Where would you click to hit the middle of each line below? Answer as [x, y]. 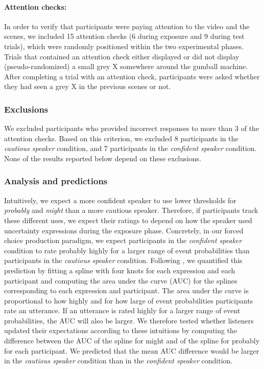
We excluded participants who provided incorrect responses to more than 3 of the [132, 128]
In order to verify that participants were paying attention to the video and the [127, 26]
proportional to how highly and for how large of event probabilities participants [129, 300]
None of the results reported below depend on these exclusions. [103, 158]
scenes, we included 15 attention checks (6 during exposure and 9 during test [124, 36]
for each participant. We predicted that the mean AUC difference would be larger [132, 350]
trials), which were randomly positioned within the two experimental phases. [124, 46]
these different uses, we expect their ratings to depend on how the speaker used [128, 220]
